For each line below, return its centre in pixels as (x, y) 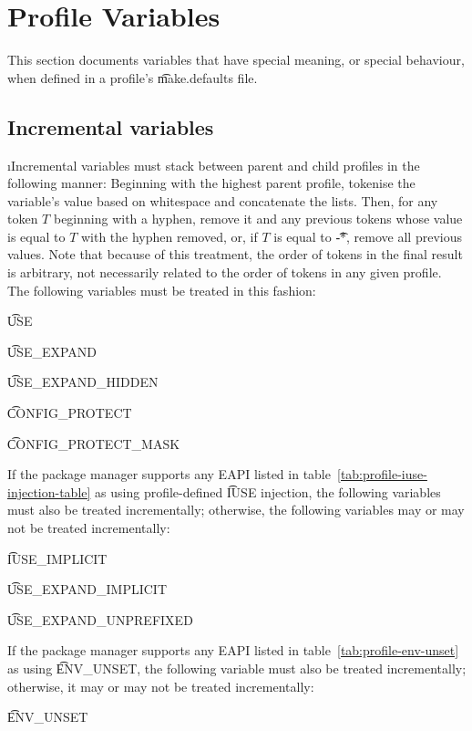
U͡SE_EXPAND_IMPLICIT (87, 589)
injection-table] (49, 491)
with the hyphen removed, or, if (169, 236)
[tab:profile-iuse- (382, 474)
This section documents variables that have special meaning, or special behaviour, (236, 60)
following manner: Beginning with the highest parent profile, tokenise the (211, 183)
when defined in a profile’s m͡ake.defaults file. (133, 77)
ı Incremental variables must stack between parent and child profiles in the (214, 165)
